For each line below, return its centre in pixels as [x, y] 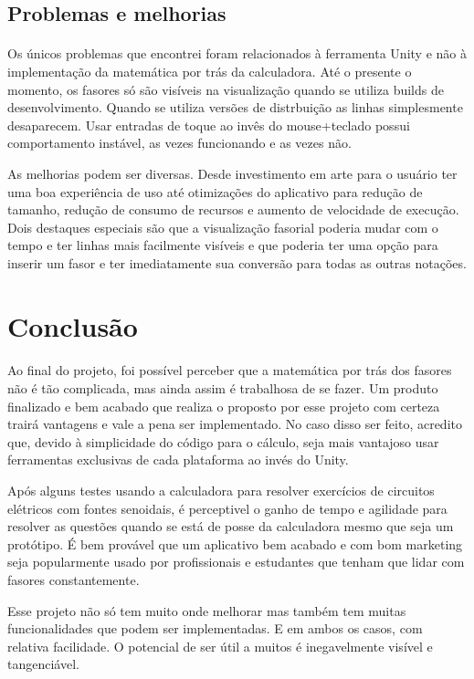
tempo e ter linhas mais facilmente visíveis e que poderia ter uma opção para [223, 245]
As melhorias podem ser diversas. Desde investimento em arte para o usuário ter [232, 173]
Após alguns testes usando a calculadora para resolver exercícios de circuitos [221, 491]
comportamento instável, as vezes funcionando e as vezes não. [179, 143]
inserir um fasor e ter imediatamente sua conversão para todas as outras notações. [237, 262]
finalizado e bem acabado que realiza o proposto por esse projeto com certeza [224, 406]
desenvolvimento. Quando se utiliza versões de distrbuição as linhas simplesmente [235, 107]
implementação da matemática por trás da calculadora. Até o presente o [210, 71]
